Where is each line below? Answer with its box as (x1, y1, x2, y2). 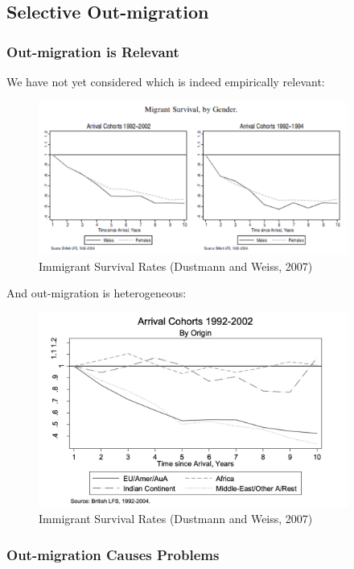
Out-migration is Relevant (6, 41, 179, 61)
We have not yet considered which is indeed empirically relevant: (6, 73, 325, 89)
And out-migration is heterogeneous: (6, 284, 187, 301)
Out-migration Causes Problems (6, 544, 220, 564)
